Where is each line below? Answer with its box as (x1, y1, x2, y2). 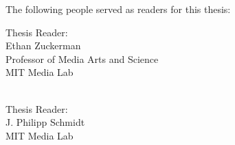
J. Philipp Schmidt (5, 115, 85, 129)
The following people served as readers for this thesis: (5, 2, 231, 16)
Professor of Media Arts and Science (5, 51, 159, 66)
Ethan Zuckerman (5, 38, 81, 53)
